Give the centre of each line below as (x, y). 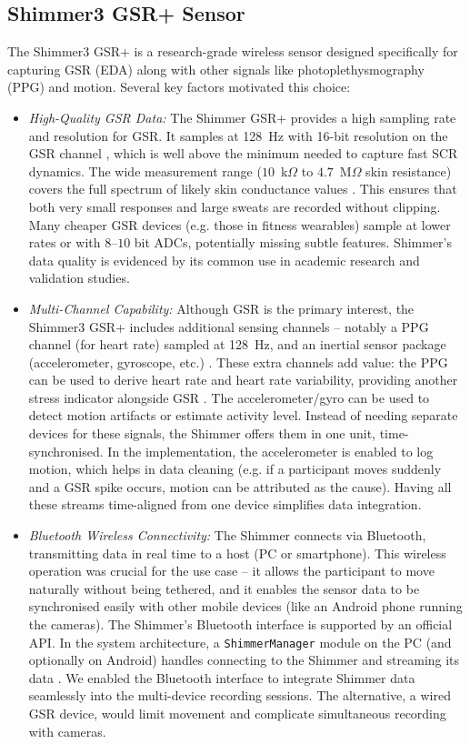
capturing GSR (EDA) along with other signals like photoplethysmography (216, 69)
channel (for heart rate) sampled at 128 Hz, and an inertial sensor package (237, 344)
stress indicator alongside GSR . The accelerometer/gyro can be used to (229, 397)
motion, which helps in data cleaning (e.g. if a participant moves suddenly (235, 469)
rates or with (65, 242)
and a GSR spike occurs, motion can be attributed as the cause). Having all (240, 486)
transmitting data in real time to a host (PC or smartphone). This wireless (237, 553)
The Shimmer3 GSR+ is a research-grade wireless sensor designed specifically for (233, 51)
